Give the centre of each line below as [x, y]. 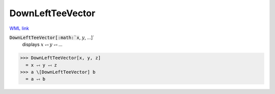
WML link [19, 28]
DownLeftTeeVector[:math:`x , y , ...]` [52, 37]
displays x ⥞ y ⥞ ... [42, 44]
